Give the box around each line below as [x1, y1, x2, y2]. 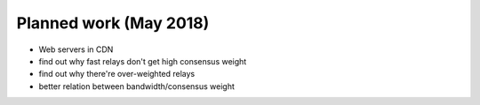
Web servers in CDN [38, 44, 114, 55]
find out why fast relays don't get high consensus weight [38, 56, 247, 66]
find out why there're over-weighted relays [38, 69, 196, 79]
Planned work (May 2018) [16, 13, 210, 33]
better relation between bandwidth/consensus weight [38, 80, 236, 92]
